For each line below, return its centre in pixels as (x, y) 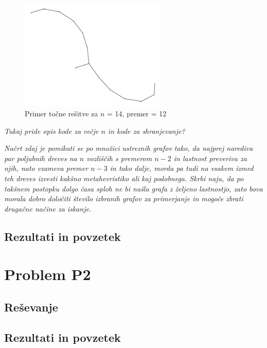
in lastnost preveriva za (210, 158)
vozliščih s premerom (119, 158)
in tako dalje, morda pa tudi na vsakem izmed (182, 168)
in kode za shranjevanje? (146, 130)
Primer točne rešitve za (61, 114)
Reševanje (31, 307)
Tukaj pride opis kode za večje (51, 130)
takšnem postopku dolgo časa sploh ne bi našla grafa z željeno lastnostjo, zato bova (133, 188)
